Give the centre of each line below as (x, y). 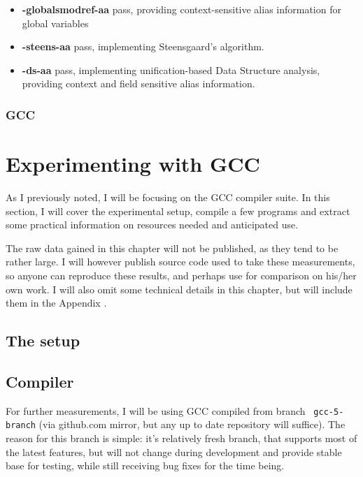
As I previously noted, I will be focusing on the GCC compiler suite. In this (168, 197)
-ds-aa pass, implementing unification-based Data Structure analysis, (171, 69)
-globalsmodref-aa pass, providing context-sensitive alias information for (181, 9)
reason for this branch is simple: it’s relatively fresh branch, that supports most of (181, 438)
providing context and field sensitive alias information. (138, 83)
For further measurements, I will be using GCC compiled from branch (156, 410)
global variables (55, 23)
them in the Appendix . (56, 303)
